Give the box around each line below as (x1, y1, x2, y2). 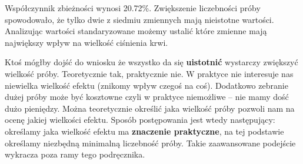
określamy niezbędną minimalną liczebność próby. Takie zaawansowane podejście (5, 136, 296, 149)
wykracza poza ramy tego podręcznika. (5, 148, 145, 160)
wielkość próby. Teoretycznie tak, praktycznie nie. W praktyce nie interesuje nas (5, 67, 294, 79)
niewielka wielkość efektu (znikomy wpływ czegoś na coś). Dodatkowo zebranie (5, 79, 288, 91)
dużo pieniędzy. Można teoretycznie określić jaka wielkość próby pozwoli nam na (5, 102, 295, 114)
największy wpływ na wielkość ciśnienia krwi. (5, 36, 168, 48)
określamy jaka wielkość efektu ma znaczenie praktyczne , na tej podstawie (5, 125, 284, 137)
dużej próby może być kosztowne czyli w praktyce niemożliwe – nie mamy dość (5, 91, 289, 103)
